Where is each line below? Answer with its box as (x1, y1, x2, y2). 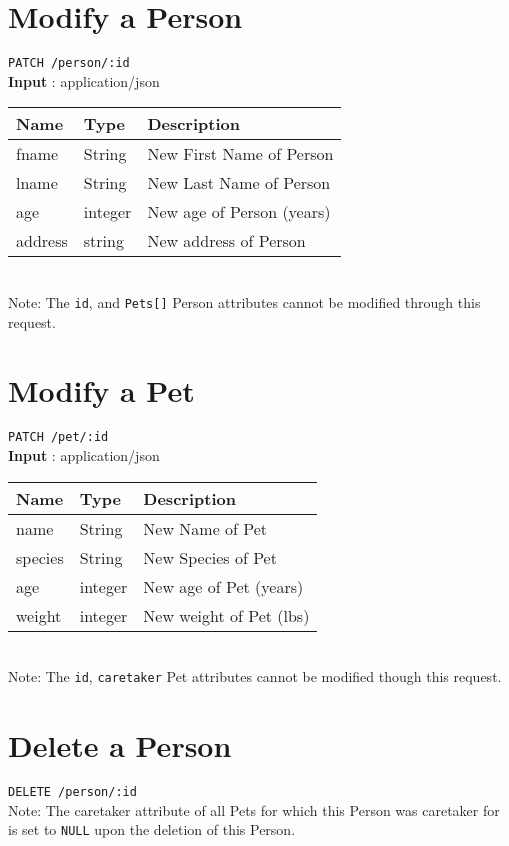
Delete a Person (8, 725, 232, 766)
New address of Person (147, 229, 306, 253)
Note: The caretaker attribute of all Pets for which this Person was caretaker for (8, 799, 500, 820)
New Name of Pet (143, 516, 268, 540)
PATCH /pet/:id (8, 430, 109, 445)
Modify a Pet (8, 370, 195, 411)
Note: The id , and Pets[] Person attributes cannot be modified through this (8, 291, 481, 312)
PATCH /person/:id (8, 56, 130, 71)
